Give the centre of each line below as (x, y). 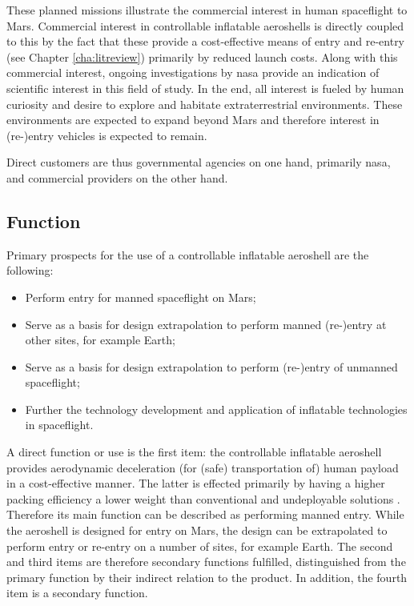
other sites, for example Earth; (100, 340)
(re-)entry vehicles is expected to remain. (107, 135)
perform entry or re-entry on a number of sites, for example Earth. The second (200, 546)
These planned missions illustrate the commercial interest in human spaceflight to (207, 10)
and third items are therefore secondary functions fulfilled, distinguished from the (206, 562)
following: (30, 270)
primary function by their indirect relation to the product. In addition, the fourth (207, 577)
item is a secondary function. (77, 593)
